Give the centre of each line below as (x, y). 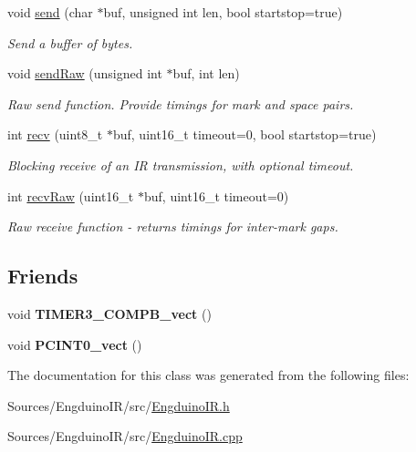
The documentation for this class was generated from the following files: (208, 375)
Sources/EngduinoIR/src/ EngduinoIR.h (119, 405)
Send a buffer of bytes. (70, 42)
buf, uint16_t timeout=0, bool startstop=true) (244, 134)
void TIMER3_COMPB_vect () (109, 313)
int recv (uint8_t (55, 134)
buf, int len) (206, 73)
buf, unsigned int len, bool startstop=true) (223, 12)
